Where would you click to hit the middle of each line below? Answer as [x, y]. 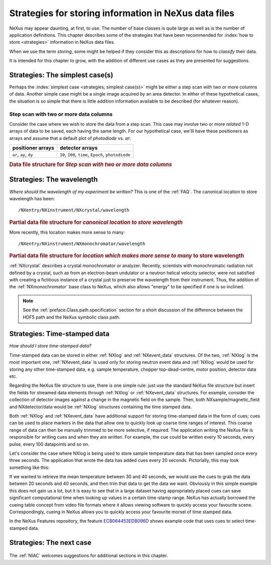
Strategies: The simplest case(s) [61, 75]
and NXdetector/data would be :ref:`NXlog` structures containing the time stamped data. [101, 407]
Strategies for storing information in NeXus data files [122, 13]
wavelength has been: [32, 198]
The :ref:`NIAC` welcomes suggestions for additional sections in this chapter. [89, 555]
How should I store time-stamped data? [50, 346]
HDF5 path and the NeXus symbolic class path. [72, 317]
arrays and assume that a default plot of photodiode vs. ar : [70, 138]
